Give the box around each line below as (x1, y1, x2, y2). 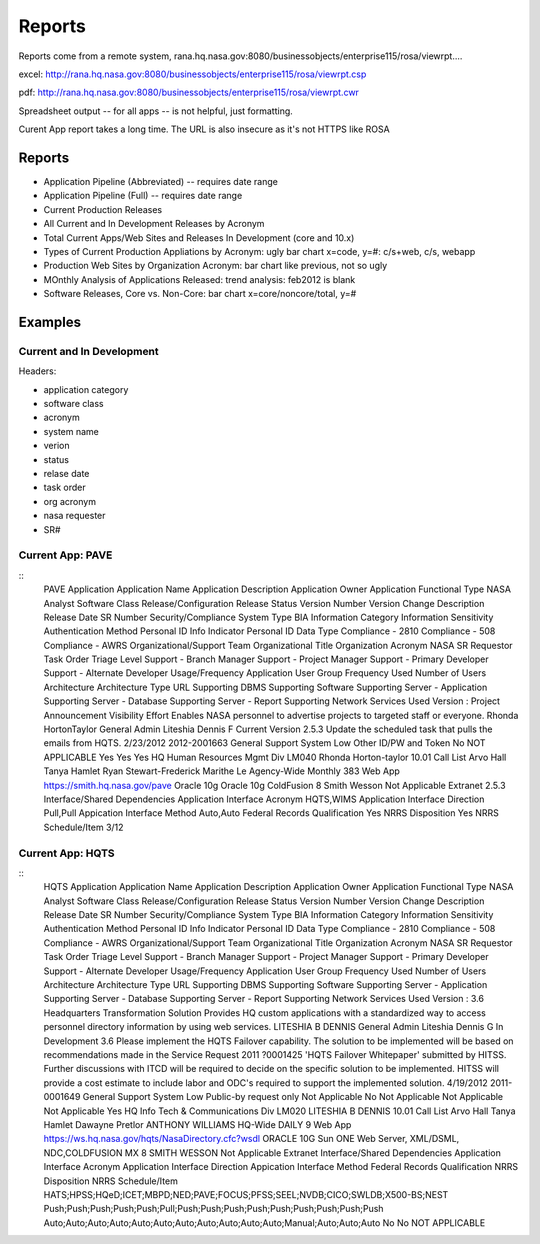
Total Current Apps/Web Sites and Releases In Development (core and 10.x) (43, 231, 355, 244)
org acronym (43, 495, 97, 507)
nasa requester (43, 510, 106, 522)
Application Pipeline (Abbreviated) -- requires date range (43, 176, 279, 188)
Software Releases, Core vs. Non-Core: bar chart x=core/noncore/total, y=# (43, 288, 357, 300)
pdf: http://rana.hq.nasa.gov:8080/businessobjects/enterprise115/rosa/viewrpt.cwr (18, 86, 360, 99)
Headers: (18, 365, 57, 377)
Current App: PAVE (18, 548, 113, 562)
